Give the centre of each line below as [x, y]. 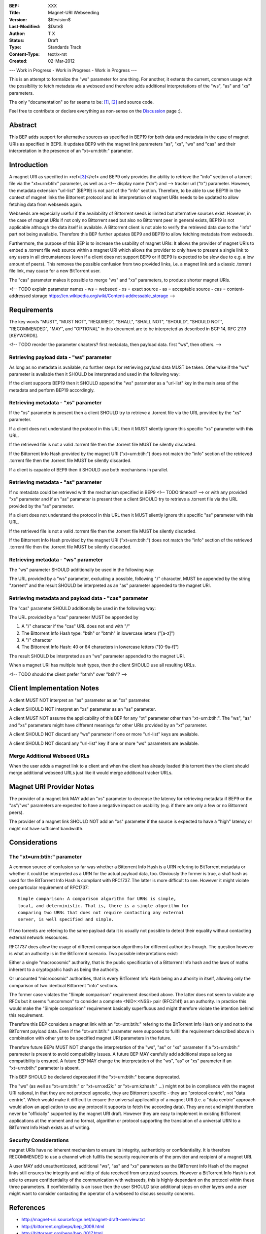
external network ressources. [39, 937]
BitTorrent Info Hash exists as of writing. [50, 1127]
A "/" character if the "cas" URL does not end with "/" [76, 626]
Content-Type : [24, 54]
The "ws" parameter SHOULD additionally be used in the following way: [82, 570]
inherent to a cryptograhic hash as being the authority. [64, 969]
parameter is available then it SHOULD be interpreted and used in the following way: [94, 374]
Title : [15, 13]
